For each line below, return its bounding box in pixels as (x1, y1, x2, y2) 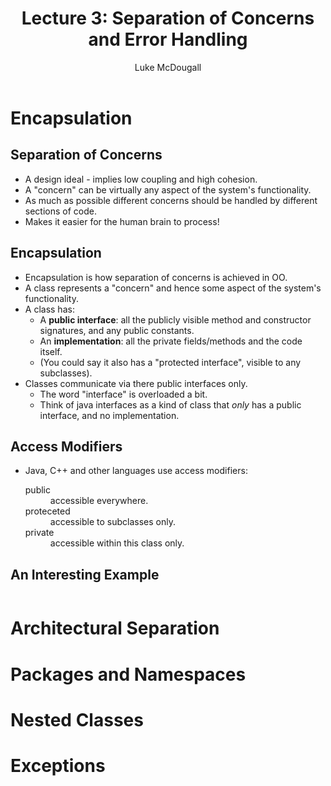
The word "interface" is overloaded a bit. (39, 388, 208, 400)
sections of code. (24, 205, 97, 217)
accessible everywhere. (49, 495, 149, 507)
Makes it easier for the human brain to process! (24, 215, 220, 227)
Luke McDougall (134, 61, 202, 73)
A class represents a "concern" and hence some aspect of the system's (24, 282, 322, 294)
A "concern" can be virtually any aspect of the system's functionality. (24, 183, 312, 196)
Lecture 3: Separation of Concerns (21, 7, 315, 30)
